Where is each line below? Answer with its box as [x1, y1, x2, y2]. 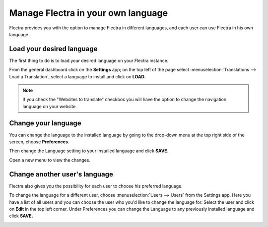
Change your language [9, 119, 81, 127]
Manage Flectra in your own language [9, 7, 168, 18]
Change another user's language [9, 170, 114, 178]
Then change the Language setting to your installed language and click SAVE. [9, 148, 169, 154]
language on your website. [22, 103, 77, 109]
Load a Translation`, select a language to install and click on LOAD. [9, 73, 146, 79]
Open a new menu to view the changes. [9, 157, 90, 163]
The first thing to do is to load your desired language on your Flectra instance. [9, 57, 169, 63]
